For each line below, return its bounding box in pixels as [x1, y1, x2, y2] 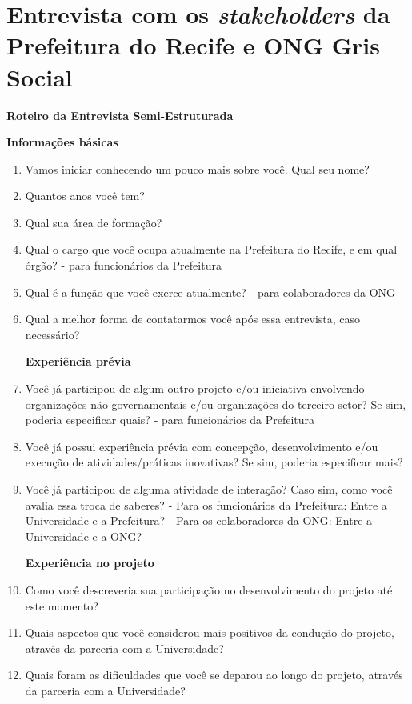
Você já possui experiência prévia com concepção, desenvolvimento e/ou [25, 438, 378, 454]
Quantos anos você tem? [25, 187, 145, 204]
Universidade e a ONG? [25, 527, 142, 544]
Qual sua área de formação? [25, 214, 162, 230]
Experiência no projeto [25, 554, 154, 571]
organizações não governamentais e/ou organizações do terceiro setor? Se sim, [25, 395, 406, 412]
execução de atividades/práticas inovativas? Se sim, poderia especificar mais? [25, 454, 403, 470]
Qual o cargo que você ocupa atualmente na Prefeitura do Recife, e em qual [25, 241, 398, 258]
